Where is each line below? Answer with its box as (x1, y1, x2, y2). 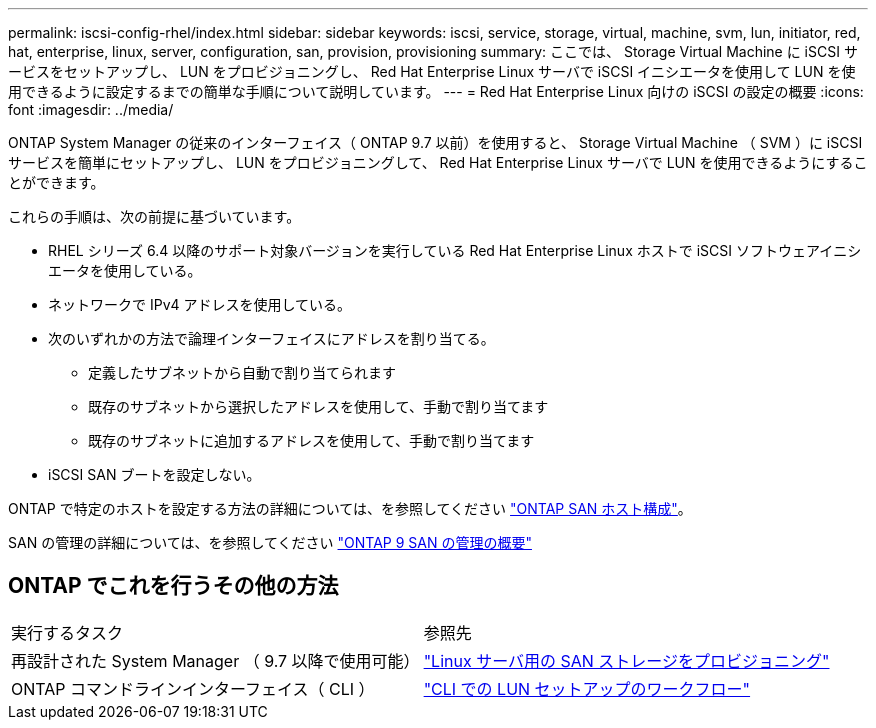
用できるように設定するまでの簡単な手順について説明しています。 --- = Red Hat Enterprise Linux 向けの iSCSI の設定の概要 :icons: (8, 83, 864, 100)
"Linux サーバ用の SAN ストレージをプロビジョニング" (423, 650, 830, 671)
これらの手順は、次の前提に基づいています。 (8, 208, 301, 225)
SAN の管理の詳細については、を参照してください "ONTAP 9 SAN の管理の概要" (8, 534, 532, 551)
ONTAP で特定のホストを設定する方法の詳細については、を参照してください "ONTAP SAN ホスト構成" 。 (8, 500, 692, 517)
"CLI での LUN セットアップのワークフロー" (423, 678, 751, 699)
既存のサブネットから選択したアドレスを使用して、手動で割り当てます (88, 398, 549, 415)
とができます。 (8, 174, 105, 191)
